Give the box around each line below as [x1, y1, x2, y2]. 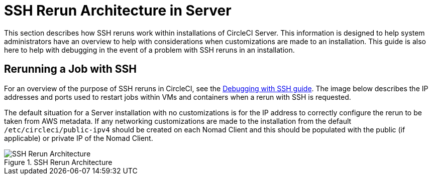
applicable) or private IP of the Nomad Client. [4, 133, 153, 142]
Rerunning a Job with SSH [4, 63, 137, 76]
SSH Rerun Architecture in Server [4, 2, 232, 19]
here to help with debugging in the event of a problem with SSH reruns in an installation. [4, 45, 295, 54]
